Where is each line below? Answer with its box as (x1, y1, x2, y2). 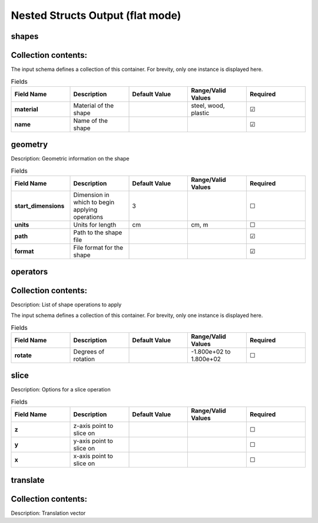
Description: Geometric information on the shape (11, 155, 130, 162)
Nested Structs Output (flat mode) (11, 9, 181, 22)
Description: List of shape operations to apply (11, 301, 122, 308)
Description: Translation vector (11, 509, 86, 517)
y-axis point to (73, 437, 113, 445)
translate (11, 475, 45, 485)
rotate (14, 351, 32, 359)
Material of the (73, 101, 114, 109)
